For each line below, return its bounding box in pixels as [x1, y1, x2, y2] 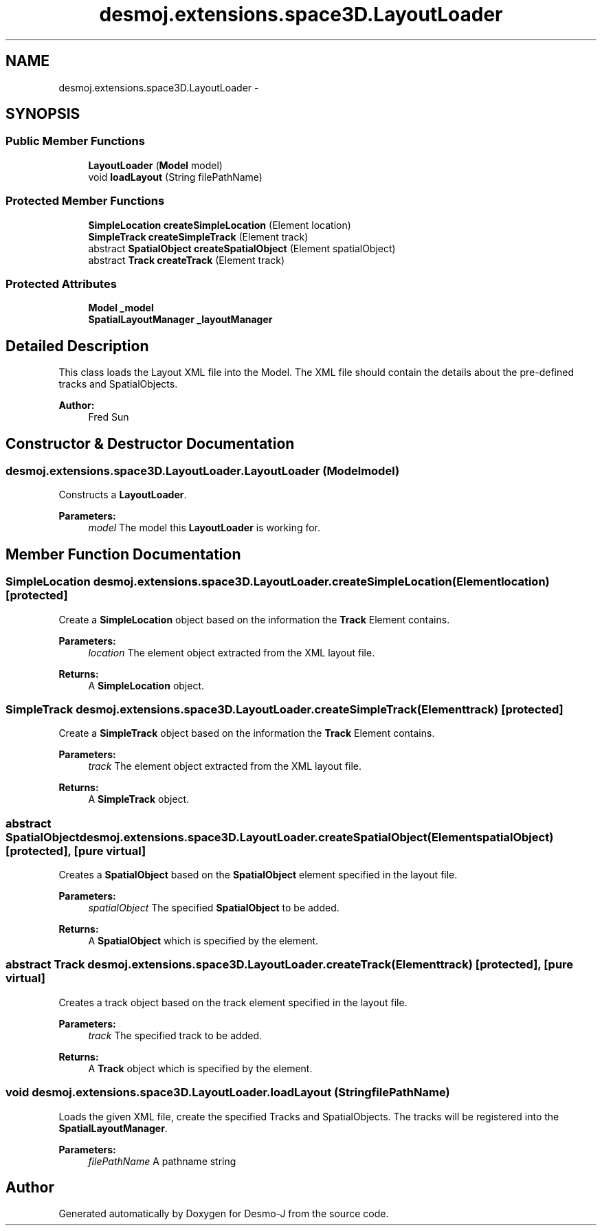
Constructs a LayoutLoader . [58, 489, 187, 501]
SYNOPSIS [5, 105, 80, 123]
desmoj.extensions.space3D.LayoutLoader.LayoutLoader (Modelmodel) [5, 464, 400, 478]
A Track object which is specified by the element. [88, 1062, 313, 1074]
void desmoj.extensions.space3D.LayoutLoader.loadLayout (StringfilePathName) [5, 1085, 450, 1100]
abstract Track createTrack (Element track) [88, 254, 285, 266]
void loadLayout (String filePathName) [88, 170, 263, 183]
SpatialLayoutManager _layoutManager [88, 313, 273, 326]
